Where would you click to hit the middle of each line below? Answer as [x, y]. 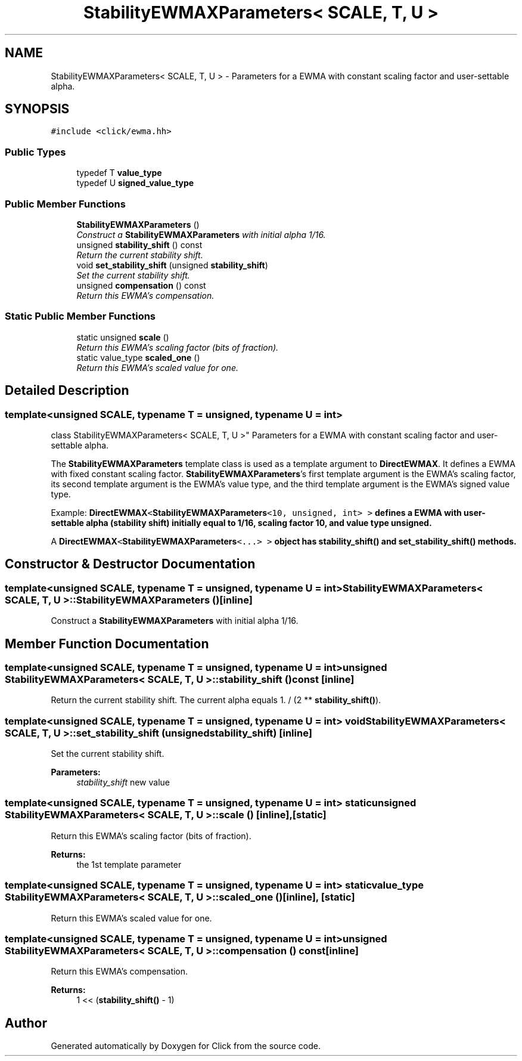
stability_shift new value [123, 782]
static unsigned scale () [123, 337]
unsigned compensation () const [141, 285]
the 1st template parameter [129, 864]
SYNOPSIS [37, 109]
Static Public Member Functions [80, 316]
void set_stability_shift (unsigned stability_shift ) [172, 265]
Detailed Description [67, 391]
